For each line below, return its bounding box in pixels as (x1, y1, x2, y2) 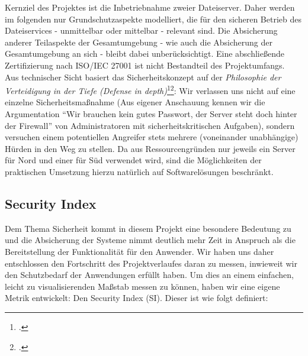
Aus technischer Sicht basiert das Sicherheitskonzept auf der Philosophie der (5, 70, 281, 83)
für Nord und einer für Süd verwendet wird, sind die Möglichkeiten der (5, 154, 262, 166)
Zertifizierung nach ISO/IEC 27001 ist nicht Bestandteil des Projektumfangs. (5, 59, 285, 71)
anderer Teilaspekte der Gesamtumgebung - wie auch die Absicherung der (5, 35, 273, 48)
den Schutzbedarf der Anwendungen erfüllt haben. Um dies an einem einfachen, (5, 268, 294, 281)
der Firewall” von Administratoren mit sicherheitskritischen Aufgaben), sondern (5, 119, 295, 131)
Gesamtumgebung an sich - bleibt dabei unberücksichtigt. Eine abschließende (5, 47, 284, 60)
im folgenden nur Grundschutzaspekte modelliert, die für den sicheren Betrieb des (5, 12, 301, 25)
